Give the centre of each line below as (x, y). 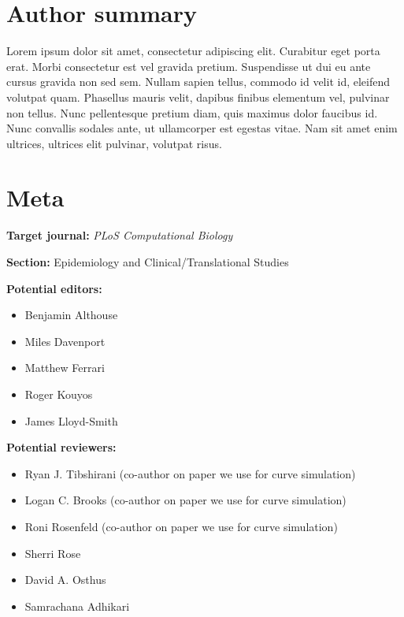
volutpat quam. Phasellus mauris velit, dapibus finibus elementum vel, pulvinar (198, 97)
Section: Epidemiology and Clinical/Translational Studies (148, 262)
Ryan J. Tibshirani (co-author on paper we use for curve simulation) (190, 473)
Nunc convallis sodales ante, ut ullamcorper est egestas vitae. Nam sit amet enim (202, 128)
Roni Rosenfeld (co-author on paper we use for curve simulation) (181, 526)
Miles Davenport (65, 341)
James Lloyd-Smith (71, 420)
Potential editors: (54, 288)
